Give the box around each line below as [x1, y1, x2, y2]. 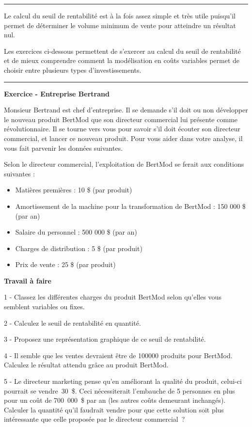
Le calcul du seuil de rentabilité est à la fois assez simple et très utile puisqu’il [4, 11, 236, 20]
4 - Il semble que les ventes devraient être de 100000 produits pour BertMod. [4, 350, 233, 360]
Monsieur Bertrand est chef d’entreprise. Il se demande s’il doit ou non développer [4, 105, 248, 115]
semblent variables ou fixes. [4, 301, 85, 312]
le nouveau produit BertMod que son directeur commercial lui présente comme [4, 114, 238, 124]
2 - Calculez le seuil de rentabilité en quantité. [4, 317, 141, 328]
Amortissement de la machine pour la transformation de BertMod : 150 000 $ [15, 201, 246, 211]
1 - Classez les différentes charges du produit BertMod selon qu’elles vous [4, 292, 221, 302]
